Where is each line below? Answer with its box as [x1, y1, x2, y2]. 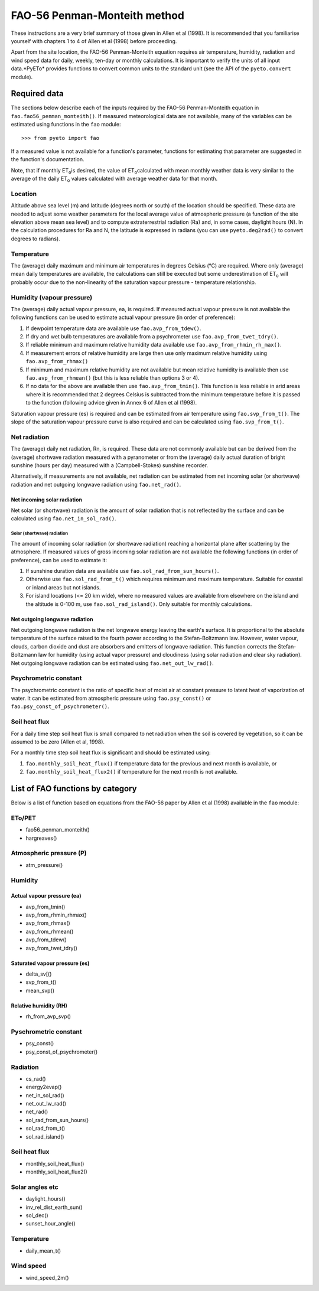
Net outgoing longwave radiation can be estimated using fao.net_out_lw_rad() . [11, 659, 214, 667]
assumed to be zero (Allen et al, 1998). [11, 738, 105, 745]
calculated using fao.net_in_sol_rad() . [11, 515, 116, 522]
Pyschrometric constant [11, 1028, 82, 1036]
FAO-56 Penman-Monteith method [11, 9, 185, 22]
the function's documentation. [11, 156, 84, 163]
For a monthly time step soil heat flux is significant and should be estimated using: [11, 749, 211, 756]
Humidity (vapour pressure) [11, 293, 93, 301]
